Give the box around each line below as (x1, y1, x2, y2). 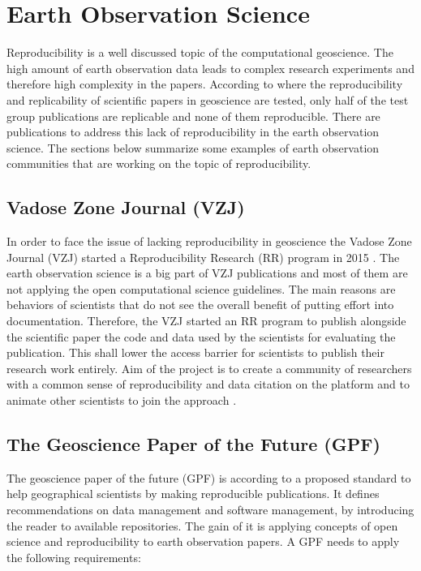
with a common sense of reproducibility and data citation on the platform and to (6, 376, 410, 393)
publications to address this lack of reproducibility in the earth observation (6, 123, 380, 140)
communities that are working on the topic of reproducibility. (6, 155, 311, 172)
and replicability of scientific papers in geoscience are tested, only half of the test (6, 91, 409, 108)
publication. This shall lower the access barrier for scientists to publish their (6, 344, 384, 361)
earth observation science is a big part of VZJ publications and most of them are (6, 264, 408, 281)
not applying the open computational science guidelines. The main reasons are (6, 280, 396, 297)
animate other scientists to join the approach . (6, 392, 237, 409)
